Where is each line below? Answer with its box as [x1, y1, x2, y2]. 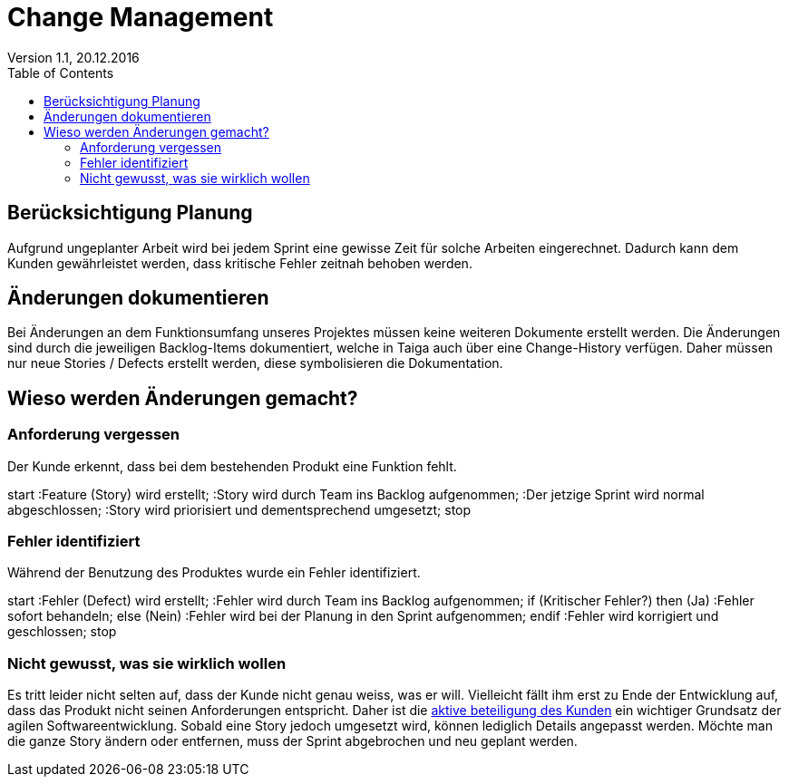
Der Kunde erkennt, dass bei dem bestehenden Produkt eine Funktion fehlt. [7, 458, 457, 474]
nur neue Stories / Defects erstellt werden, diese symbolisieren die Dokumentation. [7, 355, 503, 372]
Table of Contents [7, 64, 114, 81]
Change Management [7, 2, 274, 33]
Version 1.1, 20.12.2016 [7, 49, 140, 65]
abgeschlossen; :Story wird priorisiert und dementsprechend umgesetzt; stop [7, 501, 472, 518]
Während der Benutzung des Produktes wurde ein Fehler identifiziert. [7, 565, 421, 581]
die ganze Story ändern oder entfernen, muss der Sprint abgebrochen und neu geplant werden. [7, 733, 578, 750]
